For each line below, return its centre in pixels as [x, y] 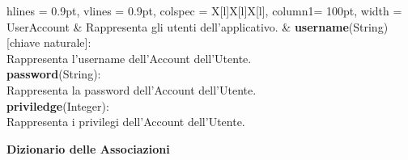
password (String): [54, 74]
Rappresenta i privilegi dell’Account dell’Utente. [126, 122]
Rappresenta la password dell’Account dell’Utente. [132, 89]
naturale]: [67, 42]
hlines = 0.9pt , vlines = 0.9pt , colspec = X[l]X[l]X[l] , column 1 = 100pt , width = [204, 11]
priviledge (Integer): [58, 105]
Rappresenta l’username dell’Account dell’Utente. [129, 58]
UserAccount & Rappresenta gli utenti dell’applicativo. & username [178, 26]
